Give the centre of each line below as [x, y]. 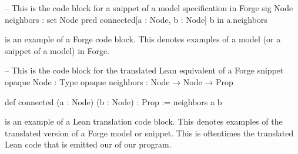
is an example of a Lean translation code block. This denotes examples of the [144, 121]
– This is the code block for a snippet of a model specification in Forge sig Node [149, 8]
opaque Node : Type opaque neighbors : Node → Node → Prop [119, 81]
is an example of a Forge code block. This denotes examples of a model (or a [143, 39]
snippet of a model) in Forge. [57, 50]
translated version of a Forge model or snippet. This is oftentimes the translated [149, 133]
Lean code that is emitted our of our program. [88, 144]
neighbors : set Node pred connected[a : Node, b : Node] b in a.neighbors [136, 19]
